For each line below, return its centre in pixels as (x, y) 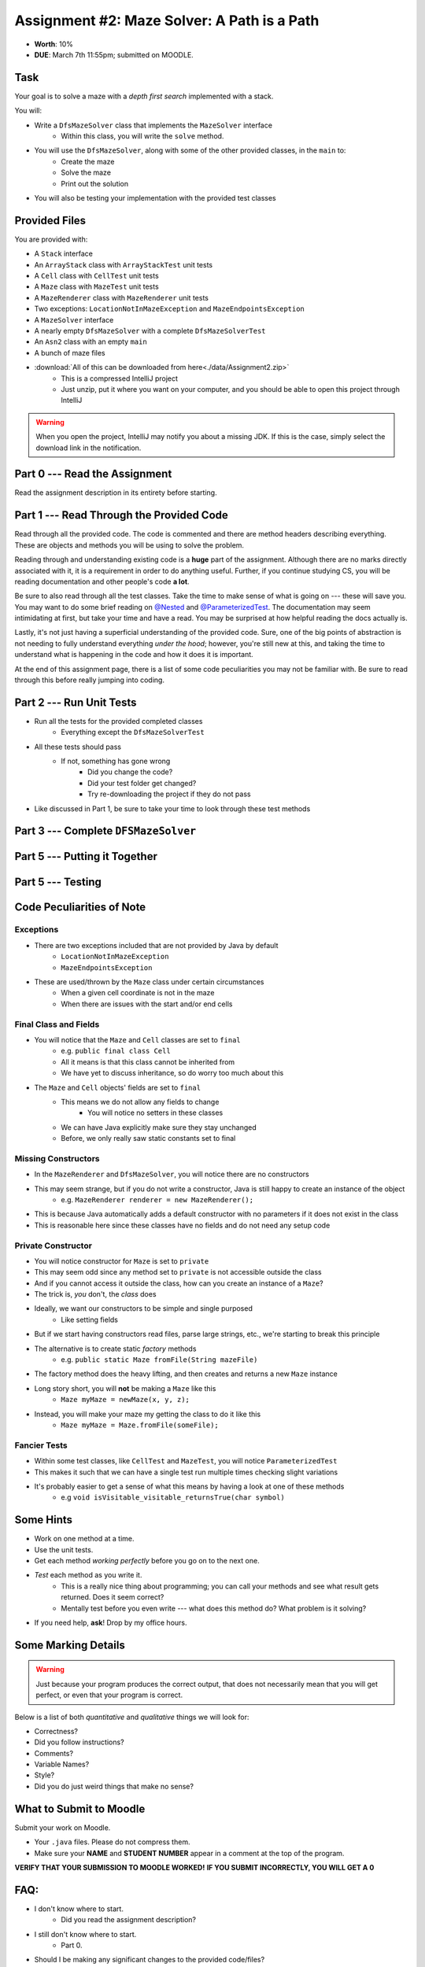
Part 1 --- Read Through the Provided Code (121, 515)
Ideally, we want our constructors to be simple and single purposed (144, 1308)
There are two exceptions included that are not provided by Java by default (156, 945)
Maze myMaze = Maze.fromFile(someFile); (140, 1425)
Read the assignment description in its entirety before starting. (116, 493)
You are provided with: (51, 239)
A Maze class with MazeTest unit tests (96, 286)
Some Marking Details (70, 1645)
